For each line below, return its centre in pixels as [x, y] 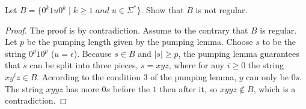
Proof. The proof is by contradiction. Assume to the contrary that [127, 30]
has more [82, 88]
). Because [93, 53]
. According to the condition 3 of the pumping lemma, [137, 76]
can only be [268, 76]
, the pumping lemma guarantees [239, 53]
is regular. [278, 30]
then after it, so [188, 88]
